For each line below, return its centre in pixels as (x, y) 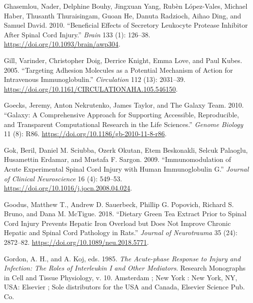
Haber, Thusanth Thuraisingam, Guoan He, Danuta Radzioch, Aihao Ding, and (123, 15)
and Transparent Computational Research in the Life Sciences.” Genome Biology (124, 124)
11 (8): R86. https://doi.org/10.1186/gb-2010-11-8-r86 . (85, 134)
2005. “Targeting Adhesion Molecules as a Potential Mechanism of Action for (118, 70)
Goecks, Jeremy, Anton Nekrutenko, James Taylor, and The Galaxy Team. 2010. (124, 105)
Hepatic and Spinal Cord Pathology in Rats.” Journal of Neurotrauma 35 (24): (121, 232)
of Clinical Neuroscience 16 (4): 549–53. (63, 178)
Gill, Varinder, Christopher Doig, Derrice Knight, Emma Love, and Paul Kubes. (123, 60)
